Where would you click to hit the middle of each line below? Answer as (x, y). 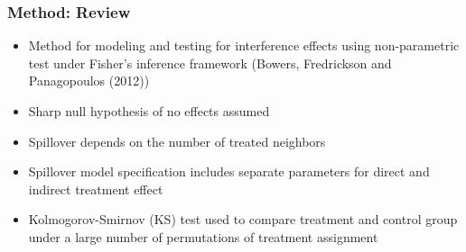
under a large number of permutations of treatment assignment (203, 236)
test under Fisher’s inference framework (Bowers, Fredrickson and (210, 63)
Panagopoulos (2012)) (89, 81)
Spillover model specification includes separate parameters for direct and (229, 171)
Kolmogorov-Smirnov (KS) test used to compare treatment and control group (243, 219)
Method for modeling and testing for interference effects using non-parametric (244, 45)
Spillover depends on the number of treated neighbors (177, 141)
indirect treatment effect (96, 189)
